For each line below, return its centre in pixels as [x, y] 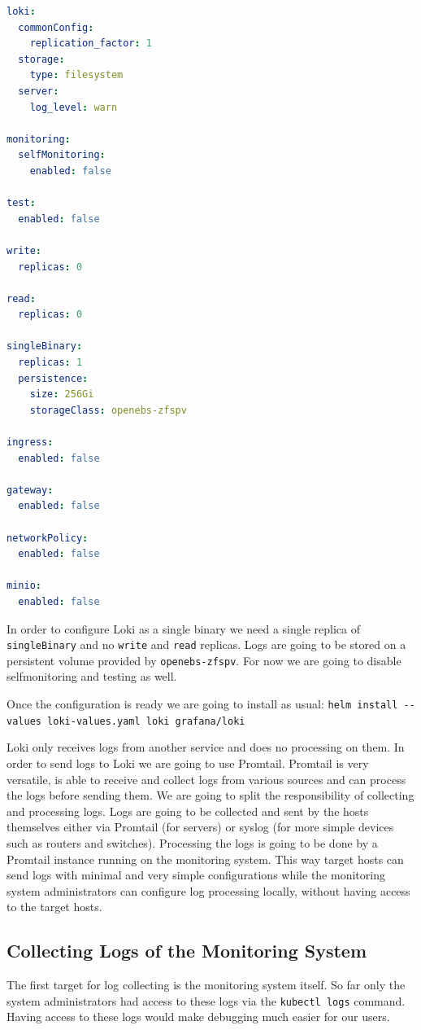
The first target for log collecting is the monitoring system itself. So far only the [206, 985]
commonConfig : [56, 27]
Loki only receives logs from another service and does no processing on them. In [206, 747]
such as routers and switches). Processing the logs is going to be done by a [192, 842]
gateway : [30, 490]
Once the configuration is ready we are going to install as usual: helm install [202, 704]
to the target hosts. [54, 907]
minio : [24, 586]
